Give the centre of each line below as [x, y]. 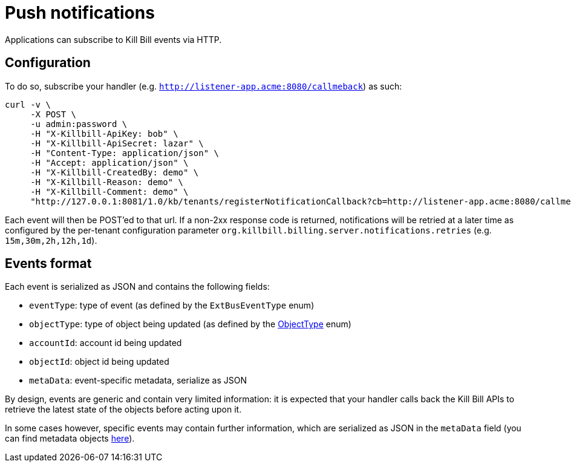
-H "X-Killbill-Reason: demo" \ [107, 182]
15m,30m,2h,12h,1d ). [51, 240]
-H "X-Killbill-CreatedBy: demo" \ [115, 172]
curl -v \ [28, 104]
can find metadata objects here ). [70, 439]
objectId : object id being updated [99, 362]
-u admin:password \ [79, 124]
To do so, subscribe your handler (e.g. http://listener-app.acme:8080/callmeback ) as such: [204, 86]
